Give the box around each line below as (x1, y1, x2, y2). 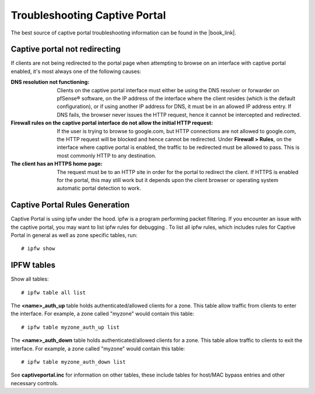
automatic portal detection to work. (57, 184, 141, 192)
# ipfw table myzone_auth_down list (21, 359, 126, 365)
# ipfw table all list (21, 289, 86, 296)
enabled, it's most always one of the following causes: (10, 68, 141, 75)
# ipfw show (21, 245, 55, 252)
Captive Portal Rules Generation (10, 200, 130, 210)
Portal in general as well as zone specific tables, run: (10, 232, 138, 239)
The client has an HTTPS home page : (10, 161, 103, 168)
